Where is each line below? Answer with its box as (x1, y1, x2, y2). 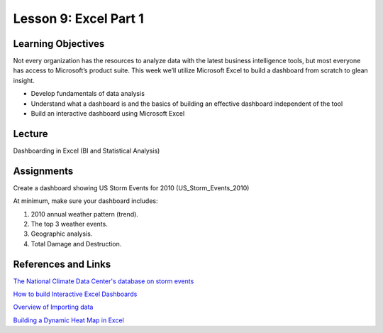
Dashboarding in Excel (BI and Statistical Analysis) (13, 146, 160, 155)
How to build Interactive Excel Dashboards (13, 290, 138, 298)
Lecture (13, 128, 49, 140)
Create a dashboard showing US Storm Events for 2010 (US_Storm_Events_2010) (13, 183, 250, 192)
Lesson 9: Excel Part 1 (13, 11, 145, 26)
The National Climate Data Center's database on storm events (13, 277, 194, 285)
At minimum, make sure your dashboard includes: (13, 197, 158, 205)
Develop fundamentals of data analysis (30, 89, 145, 98)
